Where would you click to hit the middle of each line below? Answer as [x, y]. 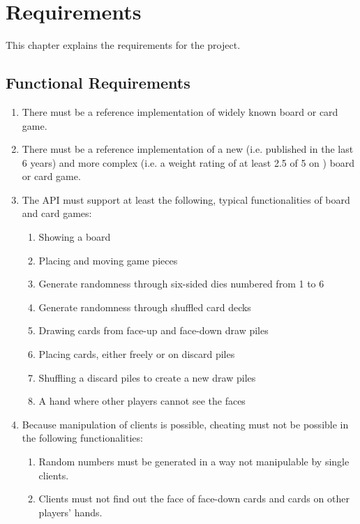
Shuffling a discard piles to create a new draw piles [147, 377]
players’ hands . [70, 512]
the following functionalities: [82, 438]
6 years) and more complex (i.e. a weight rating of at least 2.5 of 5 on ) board [188, 162]
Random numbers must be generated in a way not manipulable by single [194, 462]
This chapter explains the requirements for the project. [123, 45]
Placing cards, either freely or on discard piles [137, 354]
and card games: [57, 213]
